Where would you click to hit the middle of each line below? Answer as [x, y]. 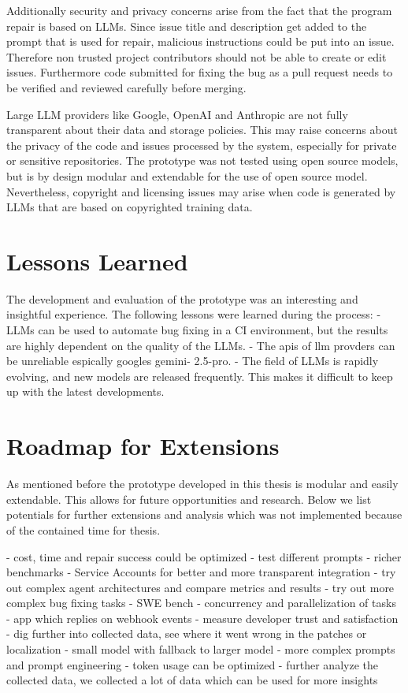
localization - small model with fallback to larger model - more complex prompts [201, 649]
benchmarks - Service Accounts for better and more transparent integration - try [201, 572]
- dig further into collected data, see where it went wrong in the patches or [187, 633]
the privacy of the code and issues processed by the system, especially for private [202, 145]
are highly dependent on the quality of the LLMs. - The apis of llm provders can [201, 345]
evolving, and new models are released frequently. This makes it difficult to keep [200, 376]
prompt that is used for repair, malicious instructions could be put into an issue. [200, 41]
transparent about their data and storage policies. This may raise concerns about [202, 130]
